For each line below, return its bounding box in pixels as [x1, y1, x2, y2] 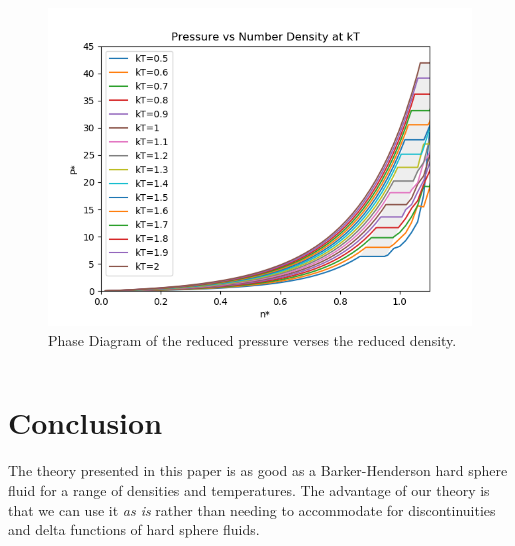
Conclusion [8, 402, 163, 443]
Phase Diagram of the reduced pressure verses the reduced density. [48, 329, 457, 350]
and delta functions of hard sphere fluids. [8, 519, 260, 540]
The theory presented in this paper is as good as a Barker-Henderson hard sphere [8, 460, 508, 481]
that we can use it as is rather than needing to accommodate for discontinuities [8, 499, 496, 520]
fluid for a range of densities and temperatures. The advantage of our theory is [8, 479, 490, 500]
